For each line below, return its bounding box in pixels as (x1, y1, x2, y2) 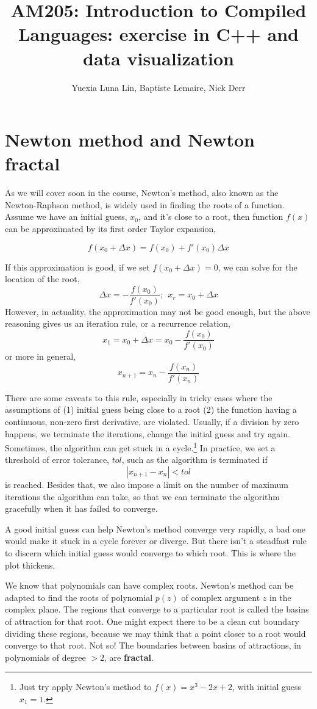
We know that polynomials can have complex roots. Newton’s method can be (5, 579, 294, 592)
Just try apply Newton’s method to (19, 680, 152, 693)
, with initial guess (232, 680, 302, 693)
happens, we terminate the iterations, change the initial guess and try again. (5, 427, 290, 440)
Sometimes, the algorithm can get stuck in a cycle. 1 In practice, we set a (5, 440, 276, 454)
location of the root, (5, 272, 80, 285)
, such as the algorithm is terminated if (121, 453, 268, 466)
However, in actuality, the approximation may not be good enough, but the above (5, 305, 310, 318)
